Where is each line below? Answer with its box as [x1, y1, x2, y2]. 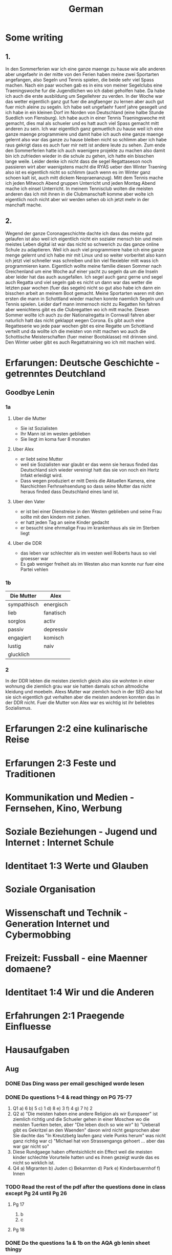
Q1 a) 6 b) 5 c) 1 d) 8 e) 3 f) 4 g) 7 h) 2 [12, 1105, 93, 1111]
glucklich [8, 651, 30, 658]
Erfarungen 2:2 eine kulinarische [5, 723, 148, 735]
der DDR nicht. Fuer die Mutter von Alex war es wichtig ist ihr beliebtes [5, 699, 155, 706]
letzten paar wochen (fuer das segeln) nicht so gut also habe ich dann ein [5, 285, 161, 291]
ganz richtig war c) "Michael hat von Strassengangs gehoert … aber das [12, 1138, 165, 1144]
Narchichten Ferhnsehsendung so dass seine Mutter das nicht [20, 483, 152, 489]
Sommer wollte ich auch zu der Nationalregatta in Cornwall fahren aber [5, 312, 155, 318]
